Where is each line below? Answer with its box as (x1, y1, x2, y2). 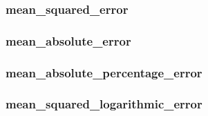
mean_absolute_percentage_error (6, 64, 202, 81)
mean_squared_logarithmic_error (6, 95, 202, 113)
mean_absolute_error (6, 32, 131, 49)
